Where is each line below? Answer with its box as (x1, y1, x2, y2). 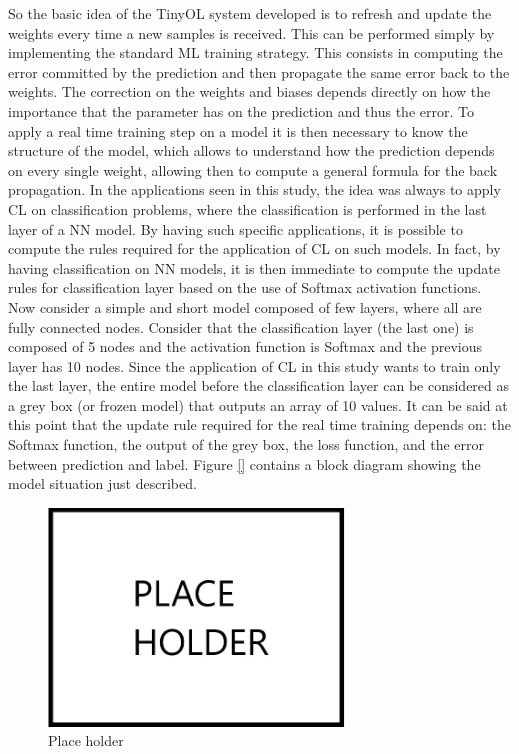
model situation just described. (8, 473, 197, 494)
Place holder (48, 730, 124, 751)
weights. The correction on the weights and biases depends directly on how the (8, 81, 491, 102)
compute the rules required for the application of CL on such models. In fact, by (8, 238, 501, 259)
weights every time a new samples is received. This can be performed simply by (8, 22, 495, 43)
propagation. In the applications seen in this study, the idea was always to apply (8, 179, 501, 200)
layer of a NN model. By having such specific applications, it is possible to (8, 218, 463, 239)
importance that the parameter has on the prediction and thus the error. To (8, 100, 474, 121)
